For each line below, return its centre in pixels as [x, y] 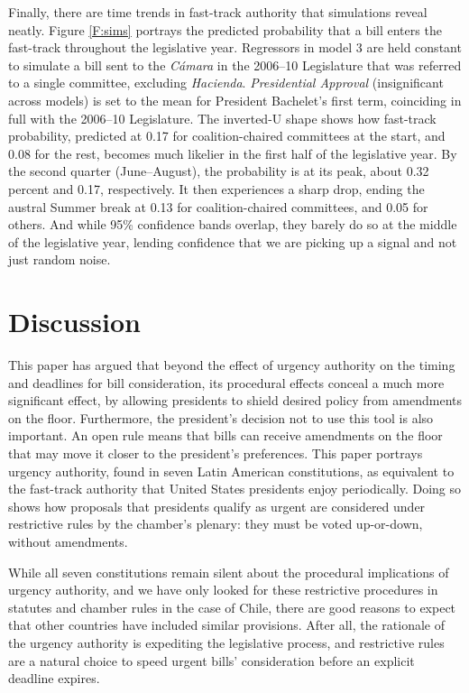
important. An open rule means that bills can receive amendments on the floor [225, 435]
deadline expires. [54, 678]
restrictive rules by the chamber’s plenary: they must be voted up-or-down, [216, 524]
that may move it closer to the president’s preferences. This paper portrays [216, 453]
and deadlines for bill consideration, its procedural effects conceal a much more [226, 382]
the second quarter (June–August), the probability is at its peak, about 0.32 [219, 171]
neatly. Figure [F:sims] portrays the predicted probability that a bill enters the [225, 29]
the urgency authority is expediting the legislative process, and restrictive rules [226, 642]
